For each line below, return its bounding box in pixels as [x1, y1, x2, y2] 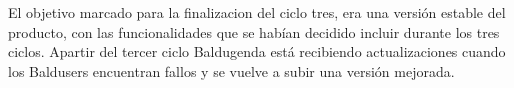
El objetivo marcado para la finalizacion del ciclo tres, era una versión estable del [8, 2, 506, 22]
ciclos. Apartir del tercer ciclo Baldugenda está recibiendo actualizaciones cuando [8, 41, 506, 62]
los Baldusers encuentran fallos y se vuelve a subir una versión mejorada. [8, 60, 455, 81]
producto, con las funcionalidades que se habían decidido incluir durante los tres [8, 21, 500, 42]
